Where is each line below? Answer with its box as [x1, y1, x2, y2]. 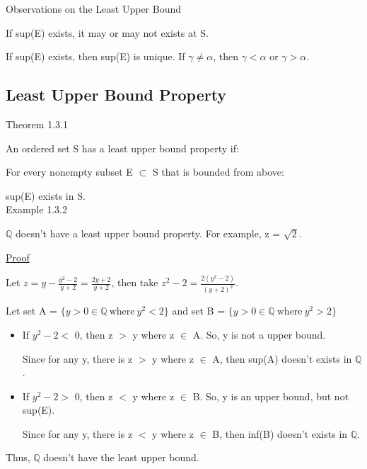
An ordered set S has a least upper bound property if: [6, 140, 239, 155]
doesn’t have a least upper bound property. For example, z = [16, 225, 281, 240]
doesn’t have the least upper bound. [43, 450, 199, 465]
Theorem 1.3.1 [6, 116, 68, 131]
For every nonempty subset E [6, 164, 133, 179]
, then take [111, 275, 158, 290]
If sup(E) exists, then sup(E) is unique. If [6, 49, 185, 64]
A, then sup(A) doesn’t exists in [212, 351, 352, 366]
